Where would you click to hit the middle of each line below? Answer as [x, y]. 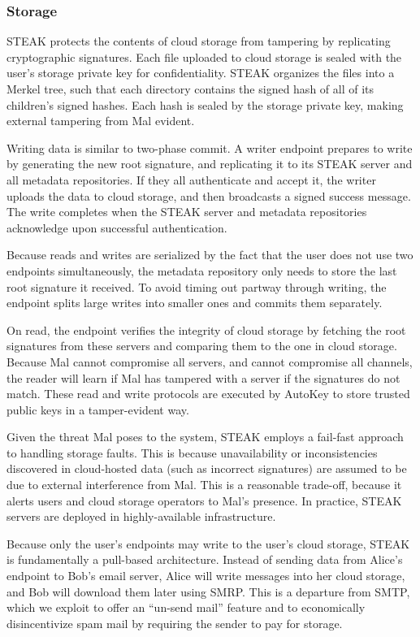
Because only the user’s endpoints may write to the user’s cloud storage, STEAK [208, 543]
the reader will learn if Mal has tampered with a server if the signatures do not [204, 377]
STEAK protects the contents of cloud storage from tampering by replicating [199, 41]
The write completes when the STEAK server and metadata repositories [187, 212]
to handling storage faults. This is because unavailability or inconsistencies [192, 452]
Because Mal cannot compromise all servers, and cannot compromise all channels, [210, 361]
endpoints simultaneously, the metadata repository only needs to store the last [202, 270]
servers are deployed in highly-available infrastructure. [141, 516]
